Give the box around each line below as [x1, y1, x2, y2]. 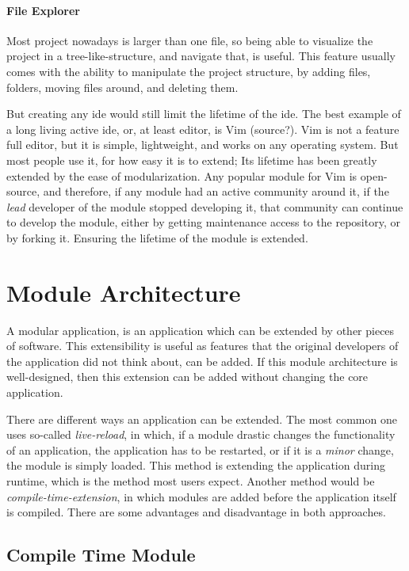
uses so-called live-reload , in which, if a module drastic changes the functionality [6, 426, 396, 443]
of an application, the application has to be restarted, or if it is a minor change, [6, 441, 394, 458]
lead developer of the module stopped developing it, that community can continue [6, 198, 403, 215]
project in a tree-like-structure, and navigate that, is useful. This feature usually [6, 48, 396, 64]
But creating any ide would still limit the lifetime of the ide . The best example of [6, 105, 401, 122]
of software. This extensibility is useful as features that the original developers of [6, 337, 399, 354]
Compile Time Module [6, 542, 196, 567]
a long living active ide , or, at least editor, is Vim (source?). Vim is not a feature [6, 120, 399, 137]
